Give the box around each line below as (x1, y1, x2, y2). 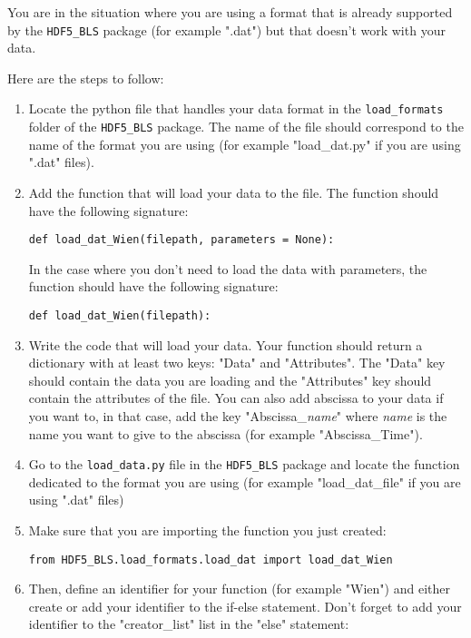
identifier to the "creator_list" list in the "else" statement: (28, 614, 349, 633)
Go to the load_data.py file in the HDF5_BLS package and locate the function (28, 455, 460, 474)
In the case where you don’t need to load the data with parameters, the (28, 259, 427, 278)
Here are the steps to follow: (7, 68, 164, 87)
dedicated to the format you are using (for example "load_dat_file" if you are (28, 472, 461, 491)
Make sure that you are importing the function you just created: (28, 521, 387, 540)
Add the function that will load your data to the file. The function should (28, 182, 439, 201)
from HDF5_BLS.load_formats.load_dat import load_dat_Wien (28, 553, 393, 566)
